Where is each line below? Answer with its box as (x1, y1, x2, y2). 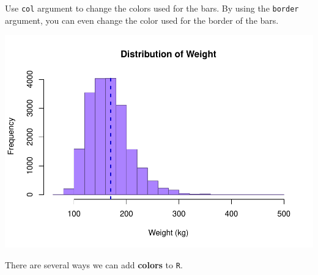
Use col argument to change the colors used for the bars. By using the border (5, 2, 299, 14)
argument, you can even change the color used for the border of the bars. (5, 13, 279, 26)
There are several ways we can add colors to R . (5, 258, 183, 271)
